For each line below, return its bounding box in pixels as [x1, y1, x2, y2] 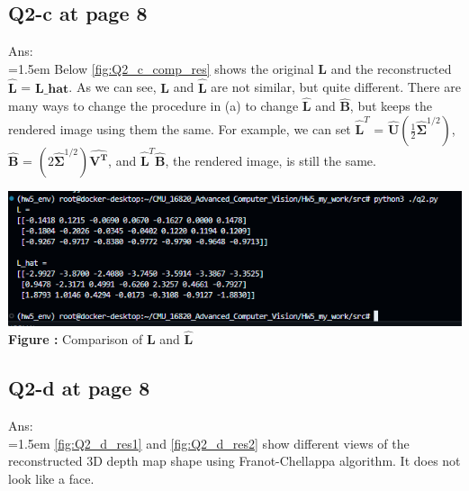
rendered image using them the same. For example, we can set [8, 120, 351, 139]
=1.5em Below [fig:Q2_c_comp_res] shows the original [8, 59, 314, 77]
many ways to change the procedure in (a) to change [8, 96, 299, 115]
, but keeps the [349, 96, 432, 115]
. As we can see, [68, 77, 157, 96]
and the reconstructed [330, 59, 452, 77]
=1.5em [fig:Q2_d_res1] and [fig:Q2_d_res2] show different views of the [8, 433, 410, 452]
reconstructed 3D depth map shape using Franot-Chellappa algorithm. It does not [8, 451, 461, 470]
